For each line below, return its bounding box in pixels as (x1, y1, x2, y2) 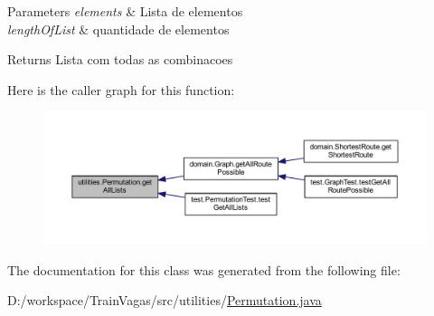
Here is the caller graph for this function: (7, 80, 235, 99)
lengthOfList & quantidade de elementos (7, 19, 230, 38)
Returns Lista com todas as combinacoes (7, 50, 233, 69)
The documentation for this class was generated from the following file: (7, 260, 401, 279)
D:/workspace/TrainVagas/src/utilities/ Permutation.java (7, 291, 322, 310)
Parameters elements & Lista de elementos (7, 2, 243, 20)
